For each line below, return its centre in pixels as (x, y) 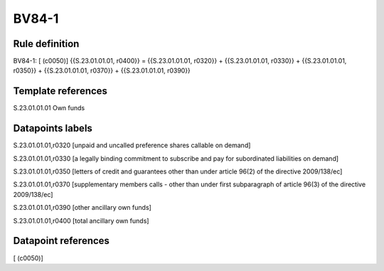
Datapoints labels (53, 128)
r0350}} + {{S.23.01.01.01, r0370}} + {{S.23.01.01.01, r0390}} (102, 70)
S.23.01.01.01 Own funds (49, 108)
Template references (60, 91)
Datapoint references (62, 241)
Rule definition (46, 44)
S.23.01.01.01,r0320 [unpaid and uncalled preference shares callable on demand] (132, 145)
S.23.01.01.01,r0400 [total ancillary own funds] (81, 220)
